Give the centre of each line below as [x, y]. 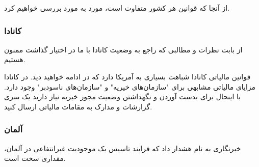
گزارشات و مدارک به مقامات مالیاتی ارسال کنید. [78, 106]
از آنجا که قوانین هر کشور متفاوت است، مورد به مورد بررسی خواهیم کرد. [117, 8]
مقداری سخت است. [35, 158]
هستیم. [15, 59]
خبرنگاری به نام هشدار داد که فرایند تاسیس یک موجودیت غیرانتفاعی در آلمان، [123, 148]
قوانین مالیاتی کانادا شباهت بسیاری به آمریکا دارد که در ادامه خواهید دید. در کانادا [127, 76]
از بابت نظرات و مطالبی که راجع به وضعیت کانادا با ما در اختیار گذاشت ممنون [123, 49]
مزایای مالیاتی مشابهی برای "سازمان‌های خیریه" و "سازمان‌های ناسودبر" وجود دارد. [130, 86]
